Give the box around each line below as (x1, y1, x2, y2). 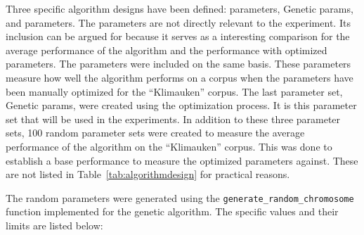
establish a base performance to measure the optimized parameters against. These (6, 153, 358, 167)
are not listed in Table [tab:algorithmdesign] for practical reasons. (6, 167, 290, 182)
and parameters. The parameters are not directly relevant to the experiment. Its (6, 15, 351, 30)
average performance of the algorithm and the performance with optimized (6, 42, 327, 57)
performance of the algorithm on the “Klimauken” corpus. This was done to (6, 139, 332, 153)
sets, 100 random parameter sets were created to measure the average (6, 125, 305, 140)
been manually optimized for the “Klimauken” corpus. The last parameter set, (6, 84, 343, 99)
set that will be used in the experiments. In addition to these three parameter (6, 111, 341, 126)
